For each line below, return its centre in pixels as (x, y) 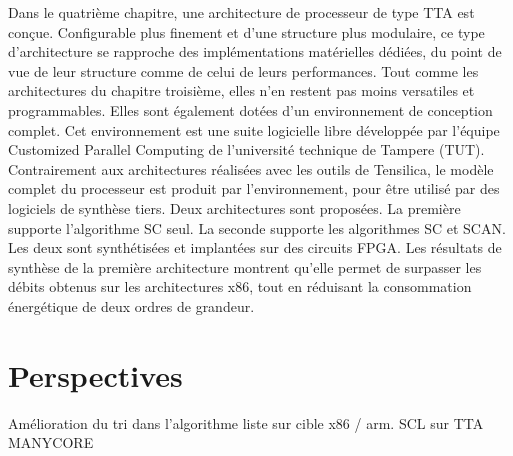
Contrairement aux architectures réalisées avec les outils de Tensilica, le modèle (251, 168)
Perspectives (95, 374)
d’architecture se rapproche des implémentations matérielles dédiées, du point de (255, 51)
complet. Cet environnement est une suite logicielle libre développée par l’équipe (254, 129)
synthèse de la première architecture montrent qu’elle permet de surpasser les (245, 266)
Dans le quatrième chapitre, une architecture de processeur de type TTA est (241, 12)
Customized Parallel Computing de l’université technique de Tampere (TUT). (246, 149)
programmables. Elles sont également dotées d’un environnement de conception (250, 109)
